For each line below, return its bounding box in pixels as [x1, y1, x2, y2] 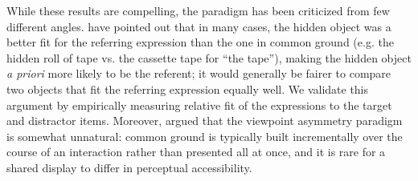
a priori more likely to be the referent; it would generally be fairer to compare [6, 65, 391, 82]
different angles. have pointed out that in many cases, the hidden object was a [6, 18, 391, 34]
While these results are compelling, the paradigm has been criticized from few [6, 2, 390, 18]
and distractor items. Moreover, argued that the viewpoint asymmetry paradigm [6, 112, 403, 129]
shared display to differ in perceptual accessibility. [6, 159, 252, 175]
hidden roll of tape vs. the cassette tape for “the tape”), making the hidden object [6, 49, 412, 66]
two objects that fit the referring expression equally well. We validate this [6, 80, 369, 97]
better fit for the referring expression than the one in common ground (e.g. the [6, 34, 394, 50]
